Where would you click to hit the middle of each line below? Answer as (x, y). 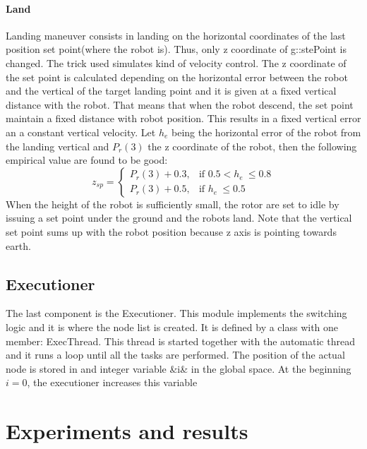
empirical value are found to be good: (87, 160)
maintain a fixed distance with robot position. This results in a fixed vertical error (183, 118)
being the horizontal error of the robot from (266, 132)
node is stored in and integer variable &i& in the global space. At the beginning (179, 368)
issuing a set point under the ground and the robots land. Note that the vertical (179, 218)
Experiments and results (127, 431)
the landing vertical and (58, 146)
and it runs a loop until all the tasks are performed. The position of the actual (175, 355)
